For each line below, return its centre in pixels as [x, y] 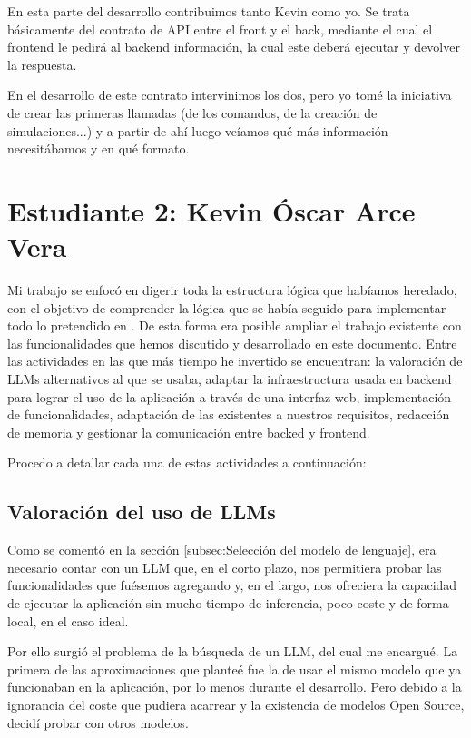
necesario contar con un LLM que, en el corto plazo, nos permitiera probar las [225, 567]
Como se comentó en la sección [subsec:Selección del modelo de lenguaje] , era [222, 550]
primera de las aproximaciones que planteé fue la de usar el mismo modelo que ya [235, 669]
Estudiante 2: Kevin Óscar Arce [211, 210]
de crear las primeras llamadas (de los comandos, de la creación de [192, 112]
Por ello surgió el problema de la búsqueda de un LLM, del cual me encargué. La [233, 651]
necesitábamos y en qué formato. [98, 148]
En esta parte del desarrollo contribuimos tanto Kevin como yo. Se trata [209, 11]
